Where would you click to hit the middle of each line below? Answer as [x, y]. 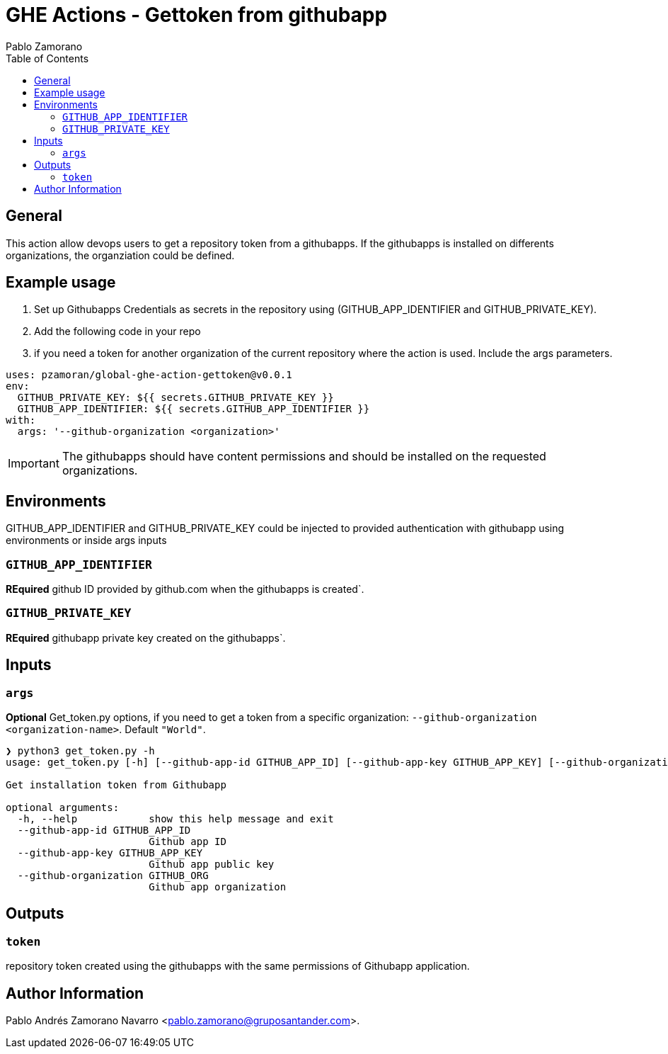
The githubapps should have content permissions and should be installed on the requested [304, 457]
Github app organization [218, 887]
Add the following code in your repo [117, 331]
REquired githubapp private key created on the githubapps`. [146, 637]
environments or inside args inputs [86, 540]
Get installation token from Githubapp [116, 785]
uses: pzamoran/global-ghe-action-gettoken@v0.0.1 [149, 375]
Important [34, 464]
